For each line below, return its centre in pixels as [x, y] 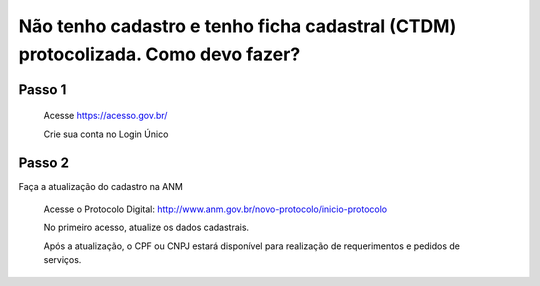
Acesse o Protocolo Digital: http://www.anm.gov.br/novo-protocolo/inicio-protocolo [215, 209]
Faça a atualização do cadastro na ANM [101, 186]
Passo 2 [44, 162]
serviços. [62, 260]
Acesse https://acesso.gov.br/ [105, 116]
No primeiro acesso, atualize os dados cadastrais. [146, 227]
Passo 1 [42, 89]
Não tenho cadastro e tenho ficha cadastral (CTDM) [237, 26]
